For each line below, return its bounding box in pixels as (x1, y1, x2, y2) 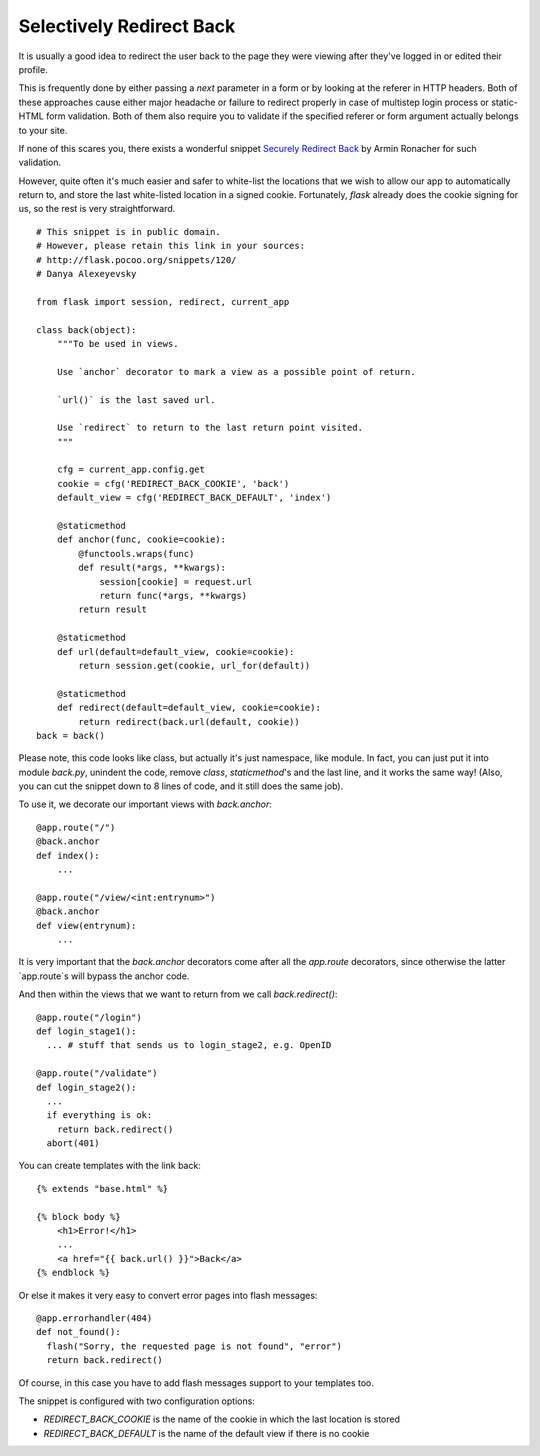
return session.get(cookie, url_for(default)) (78, 660, 311, 671)
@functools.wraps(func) (78, 548, 195, 559)
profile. (18, 63, 49, 75)
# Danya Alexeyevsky (36, 268, 137, 280)
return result (78, 604, 148, 615)
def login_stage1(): (36, 1025, 137, 1037)
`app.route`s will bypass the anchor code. (18, 970, 190, 982)
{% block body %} (36, 1211, 121, 1222)
